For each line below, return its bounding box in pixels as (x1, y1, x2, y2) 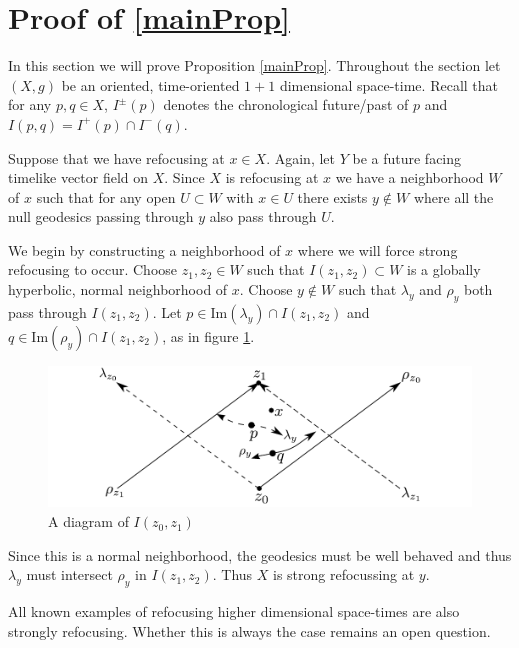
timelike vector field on (8, 167, 149, 188)
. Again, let (266, 147, 336, 168)
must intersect (26, 564, 113, 585)
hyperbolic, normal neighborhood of (8, 279, 228, 300)
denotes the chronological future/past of (163, 94, 409, 115)
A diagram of (48, 511, 129, 532)
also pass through (209, 206, 317, 227)
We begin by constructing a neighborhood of (8, 239, 281, 260)
